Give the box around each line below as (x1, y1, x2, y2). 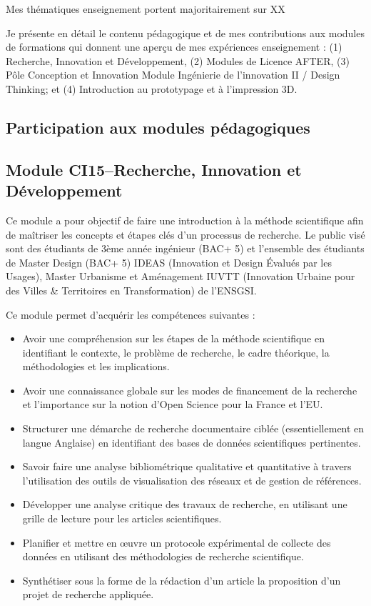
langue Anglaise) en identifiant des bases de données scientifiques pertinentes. (22, 434, 361, 449)
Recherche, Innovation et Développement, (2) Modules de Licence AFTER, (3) (6, 53, 350, 68)
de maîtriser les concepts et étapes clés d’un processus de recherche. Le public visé (6, 227, 365, 242)
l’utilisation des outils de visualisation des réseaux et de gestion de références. (22, 472, 362, 487)
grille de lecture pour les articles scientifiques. (22, 511, 222, 526)
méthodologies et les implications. (22, 359, 170, 374)
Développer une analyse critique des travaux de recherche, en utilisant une (22, 497, 347, 512)
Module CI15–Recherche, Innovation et (6, 158, 302, 180)
